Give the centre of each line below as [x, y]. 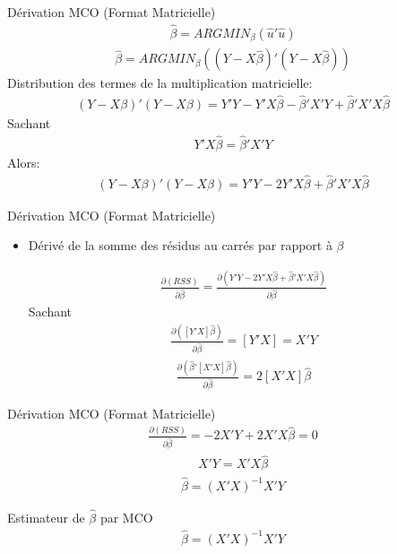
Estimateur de [46, 517]
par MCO [126, 517]
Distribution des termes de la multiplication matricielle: [160, 83]
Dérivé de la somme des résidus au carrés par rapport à [180, 245]
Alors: [24, 163]
